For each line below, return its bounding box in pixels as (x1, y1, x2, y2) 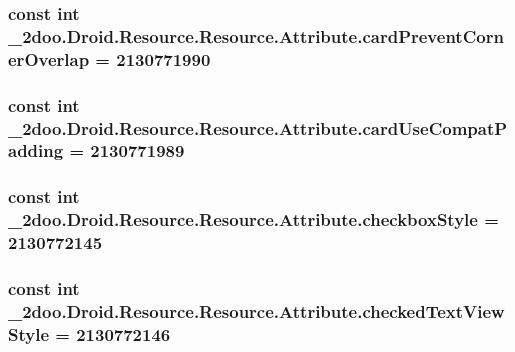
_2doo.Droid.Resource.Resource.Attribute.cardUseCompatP (8, 115, 508, 140)
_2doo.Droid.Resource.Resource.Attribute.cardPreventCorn (8, 23, 504, 48)
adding (8, 138, 64, 163)
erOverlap (8, 46, 90, 71)
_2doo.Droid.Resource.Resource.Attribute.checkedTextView (8, 298, 505, 323)
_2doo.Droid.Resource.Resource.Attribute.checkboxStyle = (8, 207, 499, 232)
